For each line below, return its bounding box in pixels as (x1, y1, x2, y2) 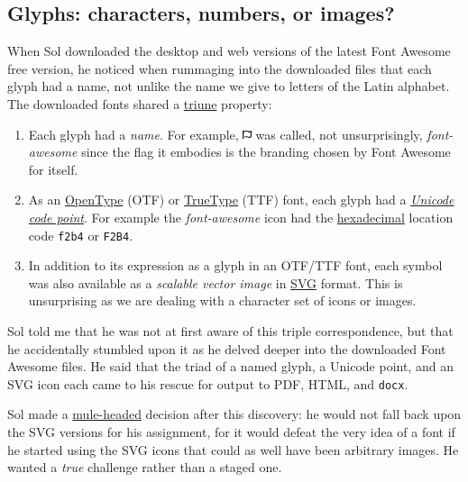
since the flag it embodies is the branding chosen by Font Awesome (81, 142, 451, 161)
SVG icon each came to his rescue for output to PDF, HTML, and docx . (7, 374, 408, 393)
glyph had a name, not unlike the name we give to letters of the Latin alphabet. (7, 77, 450, 95)
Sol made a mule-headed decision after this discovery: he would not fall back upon (7, 405, 462, 423)
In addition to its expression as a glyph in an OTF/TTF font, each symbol (28, 256, 443, 275)
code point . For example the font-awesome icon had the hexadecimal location (28, 207, 454, 226)
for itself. (28, 159, 78, 178)
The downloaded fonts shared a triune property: (7, 94, 272, 113)
